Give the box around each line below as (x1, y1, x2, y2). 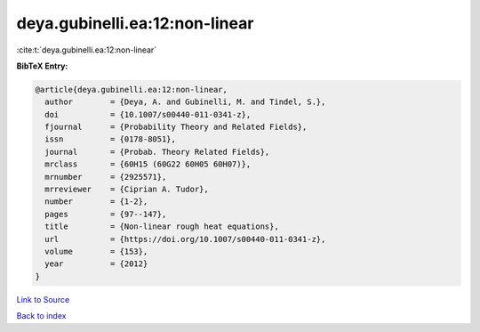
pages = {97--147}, (44, 209, 167, 219)
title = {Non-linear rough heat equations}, (44, 222, 279, 231)
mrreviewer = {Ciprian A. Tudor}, (44, 184, 209, 195)
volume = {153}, (44, 247, 148, 256)
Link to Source (16, 294, 70, 304)
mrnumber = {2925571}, (44, 172, 167, 182)
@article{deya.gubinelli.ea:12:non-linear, (35, 85, 228, 94)
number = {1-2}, (44, 197, 148, 206)
